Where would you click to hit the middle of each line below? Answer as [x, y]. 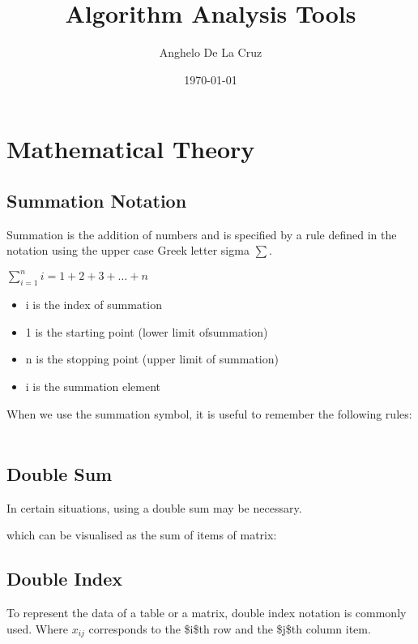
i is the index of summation [94, 305]
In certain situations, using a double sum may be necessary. [154, 507]
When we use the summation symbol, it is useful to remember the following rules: [209, 413]
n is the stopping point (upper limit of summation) [152, 359]
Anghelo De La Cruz [211, 52]
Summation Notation [97, 200]
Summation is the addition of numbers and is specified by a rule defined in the [202, 234]
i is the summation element [93, 386]
